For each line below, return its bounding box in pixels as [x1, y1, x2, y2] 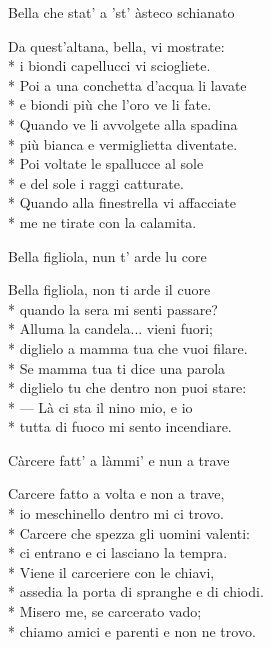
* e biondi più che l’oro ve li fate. [8, 94, 212, 115]
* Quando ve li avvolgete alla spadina [8, 113, 238, 134]
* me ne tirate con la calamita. [8, 211, 197, 232]
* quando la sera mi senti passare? [8, 298, 218, 319]
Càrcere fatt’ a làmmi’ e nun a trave [8, 449, 230, 470]
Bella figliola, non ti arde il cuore [8, 279, 211, 300]
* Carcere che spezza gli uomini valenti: [8, 522, 251, 543]
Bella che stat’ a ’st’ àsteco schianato [8, 2, 235, 22]
